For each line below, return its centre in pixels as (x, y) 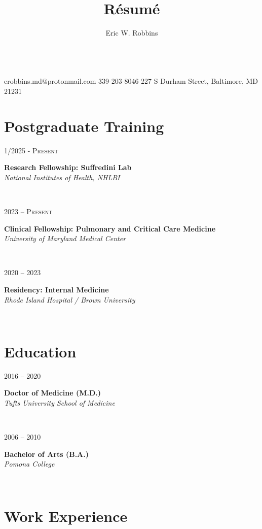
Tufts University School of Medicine (60, 403)
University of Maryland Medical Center (65, 238)
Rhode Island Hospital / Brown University (70, 299)
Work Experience (66, 516)
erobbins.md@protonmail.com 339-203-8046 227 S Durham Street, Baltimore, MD (131, 81)
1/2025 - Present (31, 150)
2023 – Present (28, 211)
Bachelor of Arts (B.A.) (46, 454)
